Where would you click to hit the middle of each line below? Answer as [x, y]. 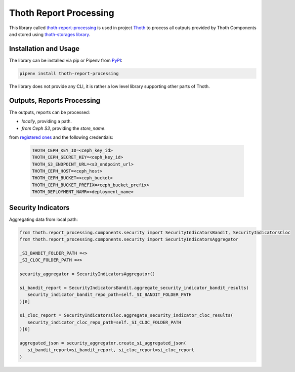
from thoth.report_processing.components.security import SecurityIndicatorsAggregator [129, 239]
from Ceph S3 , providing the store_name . [63, 128]
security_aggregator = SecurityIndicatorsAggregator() [87, 274]
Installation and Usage [44, 49]
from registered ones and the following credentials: [61, 137]
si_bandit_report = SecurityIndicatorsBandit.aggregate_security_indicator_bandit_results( [134, 288]
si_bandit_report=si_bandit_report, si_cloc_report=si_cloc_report [111, 350]
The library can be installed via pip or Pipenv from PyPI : [66, 60]
